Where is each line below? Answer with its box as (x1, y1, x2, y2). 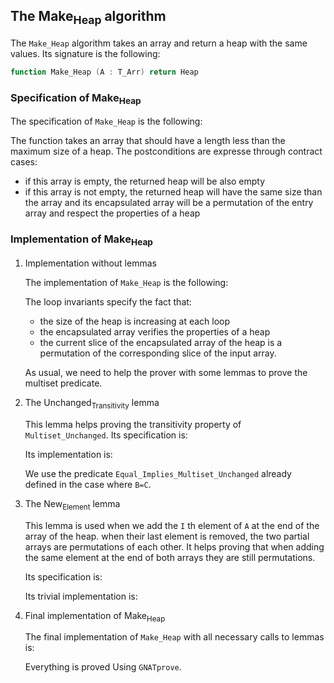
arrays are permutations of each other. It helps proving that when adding (24, 540, 325, 553)
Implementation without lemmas (24, 257, 157, 269)
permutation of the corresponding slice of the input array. (39, 347, 277, 359)
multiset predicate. (24, 377, 103, 389)
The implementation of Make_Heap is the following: (24, 277, 229, 288)
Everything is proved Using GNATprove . (24, 661, 182, 673)
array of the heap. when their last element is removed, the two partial (24, 530, 310, 542)
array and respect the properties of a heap (24, 207, 201, 219)
